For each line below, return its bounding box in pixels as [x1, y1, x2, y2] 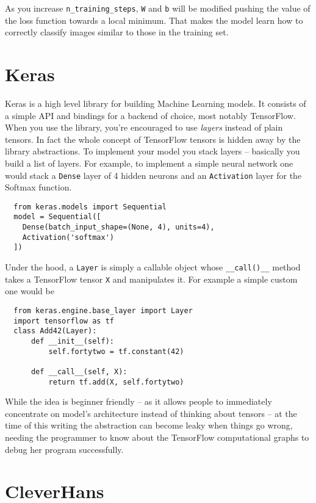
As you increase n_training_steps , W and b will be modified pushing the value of [5, 2, 311, 14]
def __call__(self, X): [31, 367, 127, 376]
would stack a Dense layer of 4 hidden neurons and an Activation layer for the [5, 168, 302, 181]
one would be [5, 284, 54, 297]
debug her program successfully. [5, 443, 124, 455]
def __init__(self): [31, 336, 114, 346]
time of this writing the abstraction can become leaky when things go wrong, [5, 419, 293, 432]
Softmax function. [5, 181, 72, 194]
